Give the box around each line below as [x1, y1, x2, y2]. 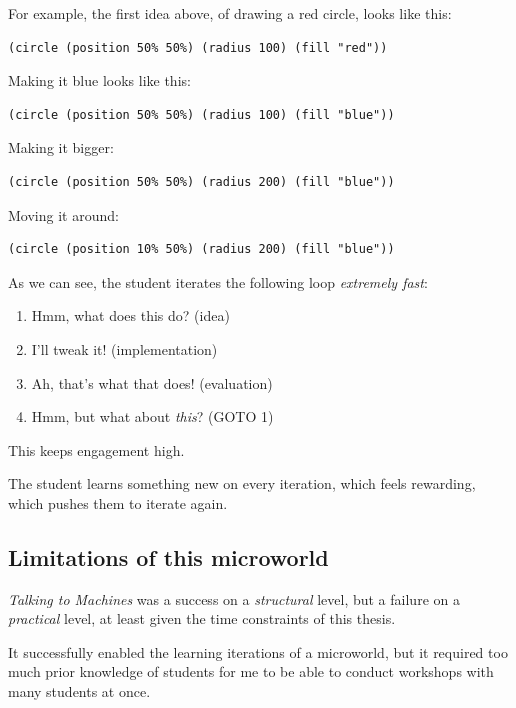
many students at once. [8, 681, 151, 702]
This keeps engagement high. [8, 439, 185, 460]
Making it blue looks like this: [8, 70, 191, 91]
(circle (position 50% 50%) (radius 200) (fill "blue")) [8, 174, 395, 189]
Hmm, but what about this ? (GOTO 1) [31, 406, 274, 427]
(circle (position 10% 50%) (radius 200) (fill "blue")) [8, 242, 395, 257]
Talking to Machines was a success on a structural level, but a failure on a [8, 588, 460, 609]
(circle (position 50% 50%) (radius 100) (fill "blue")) [8, 107, 395, 122]
